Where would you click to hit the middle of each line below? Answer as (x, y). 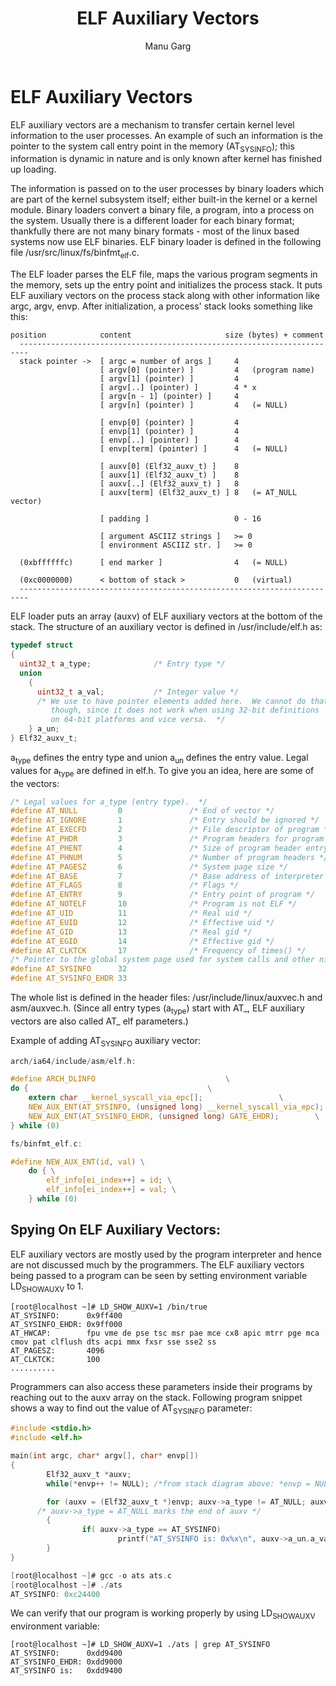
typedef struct (42, 645)
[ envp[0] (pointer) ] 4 (169, 423)
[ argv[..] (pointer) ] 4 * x (178, 388)
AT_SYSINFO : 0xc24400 (55, 1594)
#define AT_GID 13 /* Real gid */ (131, 932)
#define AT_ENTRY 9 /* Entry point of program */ (162, 895)
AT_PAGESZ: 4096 (57, 1350)
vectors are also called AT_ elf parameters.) (99, 1021)
